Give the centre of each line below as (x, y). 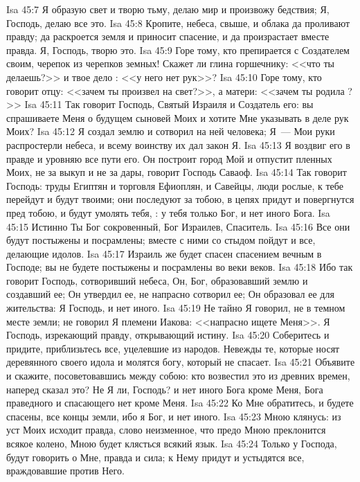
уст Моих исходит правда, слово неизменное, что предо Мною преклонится (166, 430)
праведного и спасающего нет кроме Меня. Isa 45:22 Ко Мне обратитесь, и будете (180, 403)
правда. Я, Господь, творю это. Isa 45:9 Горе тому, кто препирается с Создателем (178, 50)
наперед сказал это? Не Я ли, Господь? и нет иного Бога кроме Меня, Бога (165, 389)
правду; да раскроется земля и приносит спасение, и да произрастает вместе (168, 36)
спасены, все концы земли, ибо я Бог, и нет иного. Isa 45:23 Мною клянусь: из (174, 416)
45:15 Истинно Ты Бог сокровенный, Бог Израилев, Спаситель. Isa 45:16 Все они (178, 226)
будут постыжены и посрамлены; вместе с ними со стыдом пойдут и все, (161, 240)
